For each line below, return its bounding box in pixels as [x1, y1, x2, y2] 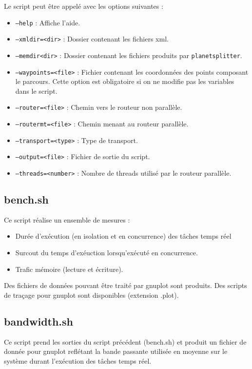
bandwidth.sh [4, 313, 74, 328]
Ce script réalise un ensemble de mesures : [4, 214, 130, 225]
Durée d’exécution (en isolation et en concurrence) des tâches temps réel [15, 231, 232, 241]
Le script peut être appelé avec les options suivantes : [4, 1, 163, 11]
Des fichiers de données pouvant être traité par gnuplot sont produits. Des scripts [4, 280, 247, 290]
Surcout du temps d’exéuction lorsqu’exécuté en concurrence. [15, 247, 198, 258]
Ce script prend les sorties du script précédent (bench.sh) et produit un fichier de [4, 336, 247, 347]
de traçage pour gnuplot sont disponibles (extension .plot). [4, 289, 179, 300]
